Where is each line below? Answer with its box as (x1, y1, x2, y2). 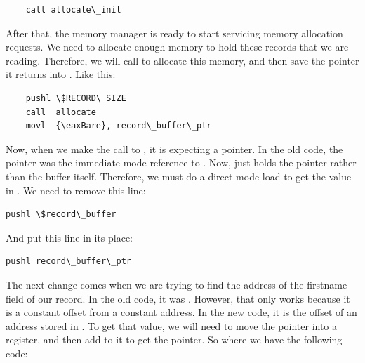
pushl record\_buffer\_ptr (6, 256, 131, 267)
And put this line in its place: (6, 230, 133, 244)
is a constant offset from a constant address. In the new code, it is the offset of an (6, 305, 357, 319)
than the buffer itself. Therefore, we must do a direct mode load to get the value (6, 169, 352, 183)
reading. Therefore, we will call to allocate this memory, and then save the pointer (6, 53, 359, 67)
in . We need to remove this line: (6, 183, 146, 197)
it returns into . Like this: (6, 67, 116, 81)
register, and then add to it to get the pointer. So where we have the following (6, 332, 343, 347)
